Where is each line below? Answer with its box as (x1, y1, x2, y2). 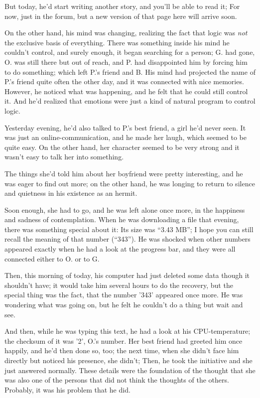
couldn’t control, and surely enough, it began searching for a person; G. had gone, (4, 47, 255, 57)
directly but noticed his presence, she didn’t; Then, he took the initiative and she (4, 355, 253, 365)
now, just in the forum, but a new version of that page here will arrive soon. (4, 10, 237, 21)
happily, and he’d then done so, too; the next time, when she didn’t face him (4, 345, 239, 356)
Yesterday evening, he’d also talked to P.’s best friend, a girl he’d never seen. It (4, 122, 246, 133)
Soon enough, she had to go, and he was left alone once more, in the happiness (4, 204, 245, 215)
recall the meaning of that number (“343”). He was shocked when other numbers (4, 234, 251, 244)
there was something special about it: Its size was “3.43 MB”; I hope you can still (4, 224, 254, 234)
